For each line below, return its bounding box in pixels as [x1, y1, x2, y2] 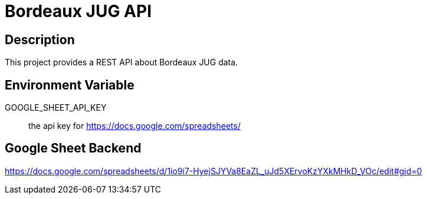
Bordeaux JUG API [5, 1, 152, 21]
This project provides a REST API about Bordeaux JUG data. [5, 57, 238, 68]
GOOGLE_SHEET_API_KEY [5, 102, 107, 113]
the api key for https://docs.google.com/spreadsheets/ [28, 121, 241, 131]
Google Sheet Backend [5, 141, 142, 156]
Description [5, 32, 75, 47]
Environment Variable [5, 77, 134, 92]
